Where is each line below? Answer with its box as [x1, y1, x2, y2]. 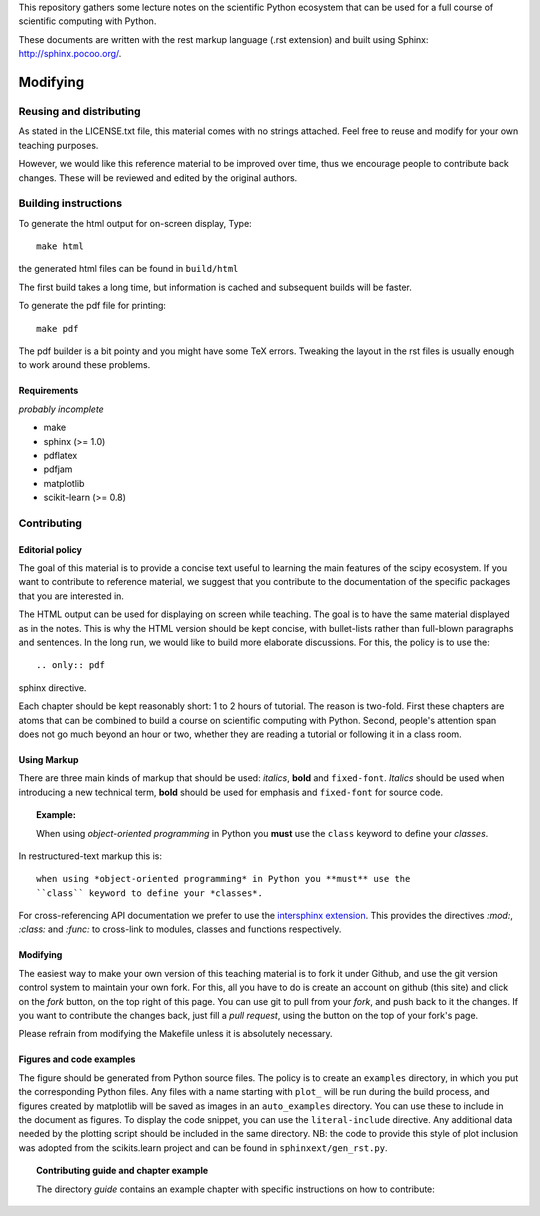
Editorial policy [18, 543, 82, 555]
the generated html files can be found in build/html [18, 263, 239, 275]
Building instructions [18, 196, 123, 210]
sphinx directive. [18, 681, 87, 694]
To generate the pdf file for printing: [18, 300, 167, 312]
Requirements [18, 385, 79, 397]
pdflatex [43, 449, 78, 461]
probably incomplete [18, 403, 104, 415]
